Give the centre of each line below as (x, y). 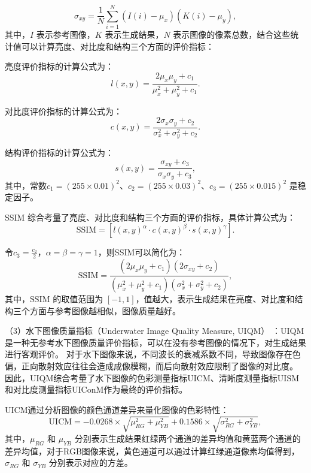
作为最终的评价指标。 (146, 389)
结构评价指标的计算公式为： (59, 153)
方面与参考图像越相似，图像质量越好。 (105, 310)
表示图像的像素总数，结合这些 (232, 34)
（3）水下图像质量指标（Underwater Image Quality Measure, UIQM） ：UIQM (155, 331)
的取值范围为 (78, 299)
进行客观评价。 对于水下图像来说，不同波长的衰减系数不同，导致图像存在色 (153, 354)
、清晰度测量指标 (244, 377)
